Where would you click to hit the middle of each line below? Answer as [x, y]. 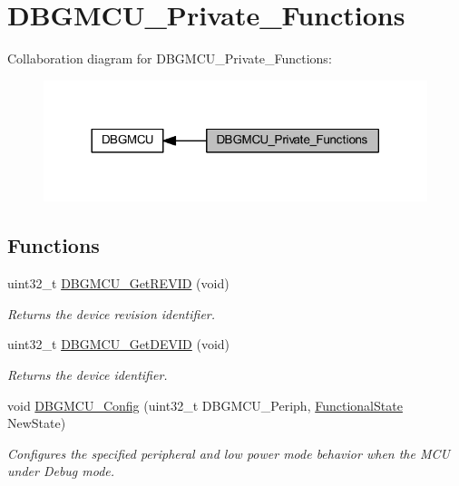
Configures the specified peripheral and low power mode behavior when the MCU [229, 453]
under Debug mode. [61, 471]
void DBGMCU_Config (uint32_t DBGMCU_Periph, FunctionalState [205, 405]
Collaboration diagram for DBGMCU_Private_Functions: [170, 58]
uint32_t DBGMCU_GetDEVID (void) [119, 344]
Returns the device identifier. [88, 374]
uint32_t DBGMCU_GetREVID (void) [118, 283]
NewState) [37, 423]
